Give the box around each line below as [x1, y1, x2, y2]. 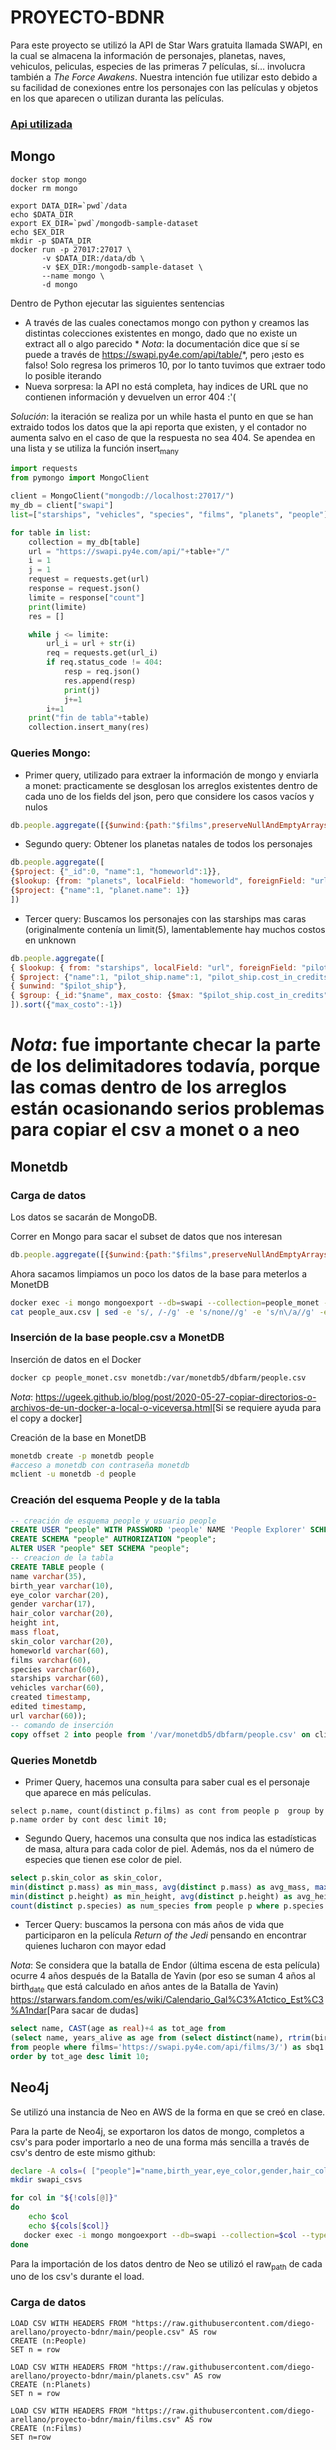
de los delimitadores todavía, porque [10, 1055, 321, 1078]
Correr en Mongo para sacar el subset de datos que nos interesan [10, 1230, 283, 1242]
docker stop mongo [10, 174, 87, 185]
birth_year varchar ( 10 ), [10, 1581, 114, 1591]
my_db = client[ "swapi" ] [10, 501, 114, 511]
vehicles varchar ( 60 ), [10, 1683, 105, 1693]
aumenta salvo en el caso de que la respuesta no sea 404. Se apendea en [10, 431, 316, 443]
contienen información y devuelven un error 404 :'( [24, 391, 237, 403]
